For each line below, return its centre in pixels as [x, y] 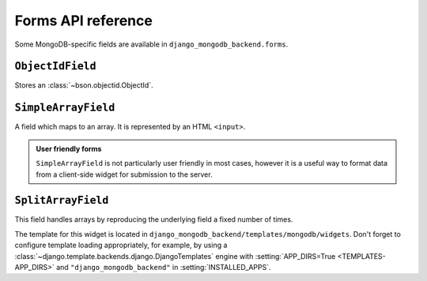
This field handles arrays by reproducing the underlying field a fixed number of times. [154, 219]
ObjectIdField [55, 66]
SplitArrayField [62, 200]
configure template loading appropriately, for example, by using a [121, 245]
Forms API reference [84, 21]
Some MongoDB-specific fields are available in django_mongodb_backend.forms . [151, 44]
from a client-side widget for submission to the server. [124, 174]
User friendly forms [69, 148]
